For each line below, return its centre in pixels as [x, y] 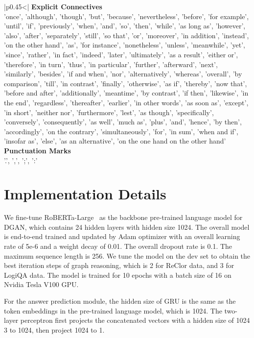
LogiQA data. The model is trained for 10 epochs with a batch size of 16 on [118, 275]
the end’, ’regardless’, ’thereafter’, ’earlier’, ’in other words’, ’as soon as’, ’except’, [126, 102]
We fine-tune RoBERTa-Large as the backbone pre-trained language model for [123, 217]
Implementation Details [85, 194]
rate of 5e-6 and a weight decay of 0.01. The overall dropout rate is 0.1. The [118, 246]
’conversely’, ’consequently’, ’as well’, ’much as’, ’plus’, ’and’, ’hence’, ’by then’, [123, 122]
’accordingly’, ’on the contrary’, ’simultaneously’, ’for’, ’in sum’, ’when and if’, [121, 131]
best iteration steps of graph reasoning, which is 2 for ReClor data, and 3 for [119, 265]
